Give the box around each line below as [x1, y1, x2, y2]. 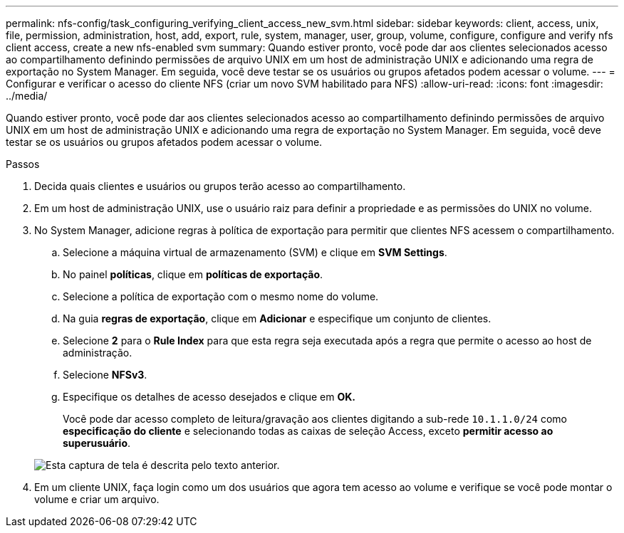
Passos [6, 158, 40, 170]
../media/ [6, 90, 48, 102]
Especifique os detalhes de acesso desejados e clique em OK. [63, 391, 355, 403]
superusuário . [63, 437, 131, 449]
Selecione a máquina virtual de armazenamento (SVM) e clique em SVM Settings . [63, 246, 447, 258]
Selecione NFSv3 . [63, 369, 147, 381]
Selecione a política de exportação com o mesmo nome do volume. [63, 290, 379, 302]
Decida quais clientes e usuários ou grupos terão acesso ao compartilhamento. [34, 180, 406, 192]
